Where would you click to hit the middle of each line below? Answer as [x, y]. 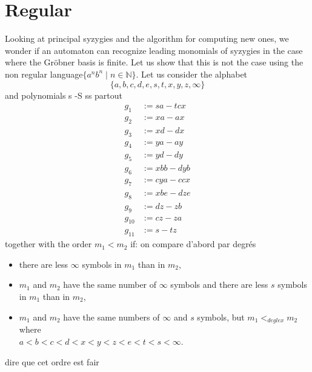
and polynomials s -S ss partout [64, 95]
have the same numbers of [111, 317]
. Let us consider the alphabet [192, 74]
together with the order [48, 244]
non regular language [44, 74]
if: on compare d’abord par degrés [193, 244]
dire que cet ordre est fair [52, 361]
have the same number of [110, 284]
